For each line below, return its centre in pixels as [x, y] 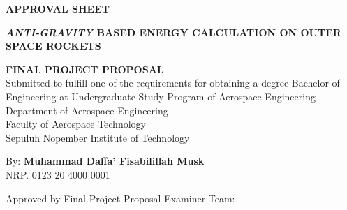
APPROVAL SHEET [58, 8]
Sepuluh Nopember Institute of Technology [98, 137]
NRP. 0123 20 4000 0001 [58, 174]
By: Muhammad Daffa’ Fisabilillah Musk [105, 161]
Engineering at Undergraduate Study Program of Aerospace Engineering [161, 96]
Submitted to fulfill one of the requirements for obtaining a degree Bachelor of [173, 83]
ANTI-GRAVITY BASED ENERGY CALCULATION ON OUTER [173, 32]
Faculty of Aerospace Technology [76, 124]
